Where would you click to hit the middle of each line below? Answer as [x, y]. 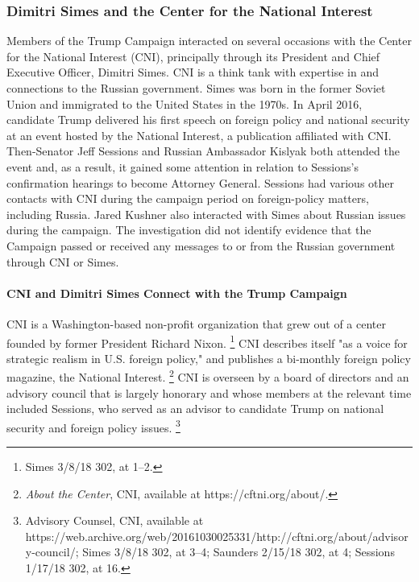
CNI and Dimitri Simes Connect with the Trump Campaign [177, 293]
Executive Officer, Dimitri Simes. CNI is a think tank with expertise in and [193, 72]
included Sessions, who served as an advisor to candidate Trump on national [195, 409]
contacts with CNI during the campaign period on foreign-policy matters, [188, 198]
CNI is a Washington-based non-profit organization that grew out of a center [196, 323]
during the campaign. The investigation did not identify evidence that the [189, 230]
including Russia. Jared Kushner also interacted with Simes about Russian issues [206, 214]
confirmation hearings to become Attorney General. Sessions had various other [200, 182]
